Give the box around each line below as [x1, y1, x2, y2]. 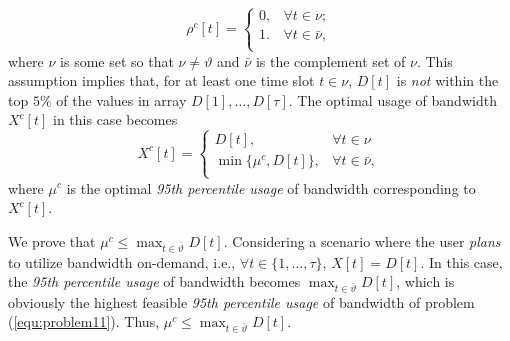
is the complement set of [255, 50, 406, 71]
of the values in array [56, 89, 187, 110]
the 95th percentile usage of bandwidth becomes [8, 271, 301, 292]
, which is [396, 271, 455, 292]
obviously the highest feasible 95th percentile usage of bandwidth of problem [8, 291, 475, 312]
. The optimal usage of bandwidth [288, 89, 497, 110]
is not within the [396, 70, 499, 91]
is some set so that [60, 50, 174, 71]
